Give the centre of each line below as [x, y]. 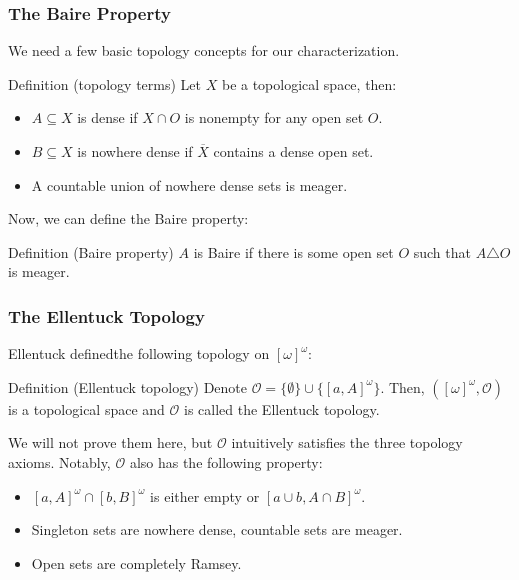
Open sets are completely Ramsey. [136, 562]
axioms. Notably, [59, 461]
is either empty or [205, 495]
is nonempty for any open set [274, 117]
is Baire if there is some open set [293, 251]
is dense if [107, 117]
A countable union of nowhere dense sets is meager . [189, 184]
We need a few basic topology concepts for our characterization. [204, 50]
